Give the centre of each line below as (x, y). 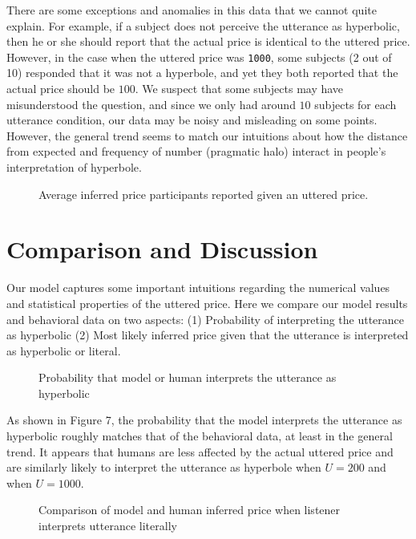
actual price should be (61, 89)
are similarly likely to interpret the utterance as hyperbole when (164, 467)
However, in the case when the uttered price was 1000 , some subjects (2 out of (199, 57)
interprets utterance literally (108, 526)
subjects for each (355, 104)
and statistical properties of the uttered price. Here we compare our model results (207, 303)
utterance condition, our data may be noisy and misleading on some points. (192, 120)
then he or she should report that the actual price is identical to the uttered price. (208, 41)
